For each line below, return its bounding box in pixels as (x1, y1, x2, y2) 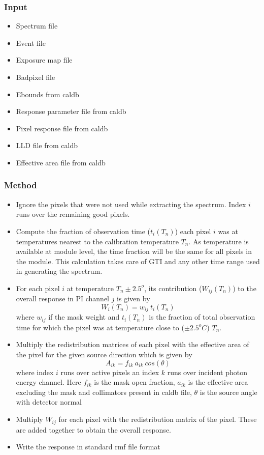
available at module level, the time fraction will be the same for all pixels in (16, 246, 252, 257)
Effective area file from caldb (16, 157, 106, 167)
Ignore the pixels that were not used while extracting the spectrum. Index (16, 198, 246, 209)
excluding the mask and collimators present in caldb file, (16, 386, 192, 397)
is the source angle (200, 386, 257, 397)
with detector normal (16, 396, 82, 407)
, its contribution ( (144, 282, 202, 293)
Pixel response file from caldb (16, 123, 108, 133)
